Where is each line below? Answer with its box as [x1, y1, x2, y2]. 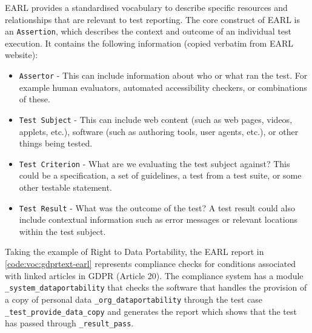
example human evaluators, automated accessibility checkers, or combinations [19, 81, 307, 93]
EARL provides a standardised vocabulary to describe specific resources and [5, 1, 288, 13]
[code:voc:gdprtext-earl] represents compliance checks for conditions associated [5, 257, 296, 269]
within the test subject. [19, 225, 106, 237]
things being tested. [19, 137, 93, 150]
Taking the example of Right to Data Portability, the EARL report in [5, 245, 264, 258]
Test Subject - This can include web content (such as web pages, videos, [19, 113, 293, 125]
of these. [19, 93, 50, 105]
